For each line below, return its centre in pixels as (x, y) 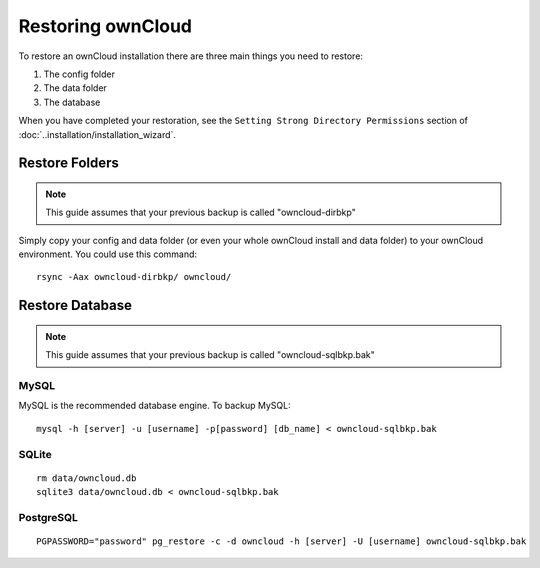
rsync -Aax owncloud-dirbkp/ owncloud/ (134, 277)
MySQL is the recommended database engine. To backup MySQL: (154, 406)
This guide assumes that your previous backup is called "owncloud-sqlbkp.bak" (210, 355)
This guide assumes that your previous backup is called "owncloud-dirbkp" (201, 212)
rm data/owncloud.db (86, 478)
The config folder (79, 74)
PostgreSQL (48, 517)
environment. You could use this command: (108, 254)
